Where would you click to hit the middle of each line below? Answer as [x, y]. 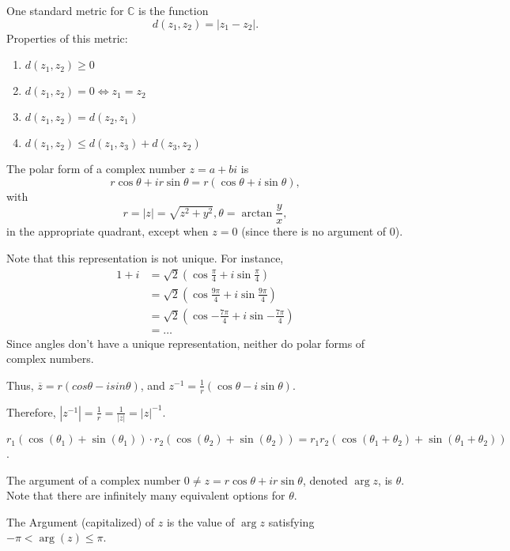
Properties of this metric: [67, 38]
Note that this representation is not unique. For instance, [145, 258]
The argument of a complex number [94, 479]
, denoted [325, 479]
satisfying [291, 521]
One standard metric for [65, 10]
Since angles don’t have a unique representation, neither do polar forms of [186, 343]
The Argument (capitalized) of [81, 521]
